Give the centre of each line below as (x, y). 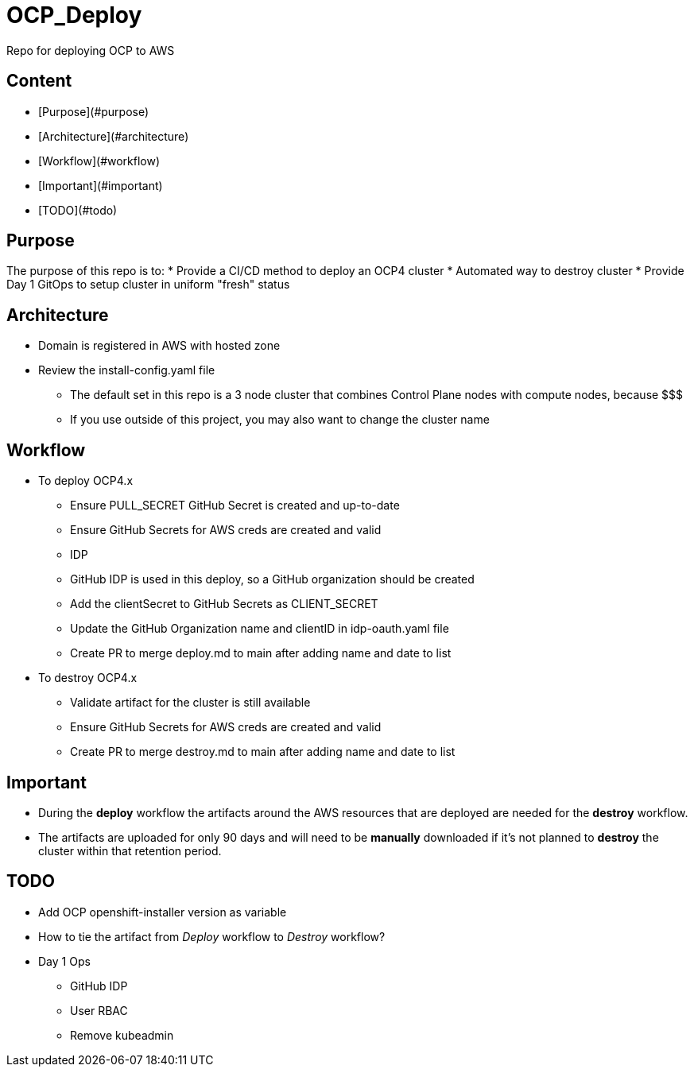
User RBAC (99, 1010)
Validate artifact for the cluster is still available (190, 703)
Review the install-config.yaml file (127, 370)
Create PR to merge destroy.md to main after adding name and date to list (263, 752)
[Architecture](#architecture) (114, 136)
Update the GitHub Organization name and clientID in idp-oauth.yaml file (260, 629)
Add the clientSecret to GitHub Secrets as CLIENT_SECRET (224, 604)
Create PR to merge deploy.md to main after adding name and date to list (261, 653)
